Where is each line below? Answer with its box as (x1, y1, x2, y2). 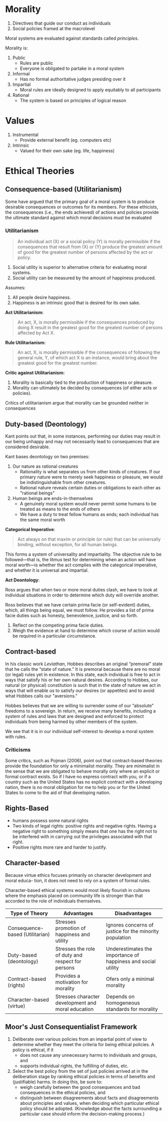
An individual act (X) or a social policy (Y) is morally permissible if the (17, 239, 161, 245)
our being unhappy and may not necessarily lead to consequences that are (5, 438, 160, 444)
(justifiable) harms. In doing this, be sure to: (12, 1079, 102, 1085)
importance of (105, 951, 139, 958)
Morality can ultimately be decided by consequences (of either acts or (12, 385, 157, 391)
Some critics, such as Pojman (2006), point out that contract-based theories (5, 758, 162, 764)
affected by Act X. (17, 330, 55, 336)
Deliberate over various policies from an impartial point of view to (12, 1036, 147, 1042)
